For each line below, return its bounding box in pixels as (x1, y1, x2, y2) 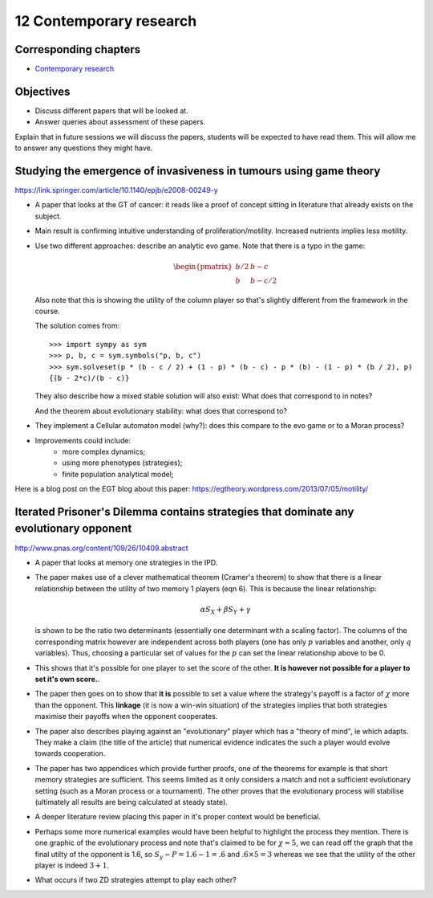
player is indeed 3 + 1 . (34, 860, 110, 870)
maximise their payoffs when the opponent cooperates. (34, 712, 218, 721)
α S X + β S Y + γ (200, 605, 252, 616)
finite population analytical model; (62, 469, 174, 479)
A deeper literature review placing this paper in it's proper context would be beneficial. (34, 812, 321, 822)
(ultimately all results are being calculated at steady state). (34, 797, 229, 806)
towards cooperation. (34, 749, 106, 758)
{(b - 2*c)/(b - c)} (49, 373, 130, 382)
